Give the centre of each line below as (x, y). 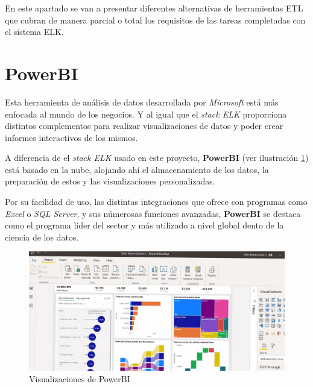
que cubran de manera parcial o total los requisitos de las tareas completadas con (155, 20)
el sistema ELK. (34, 32)
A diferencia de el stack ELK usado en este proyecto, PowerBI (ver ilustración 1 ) (157, 158)
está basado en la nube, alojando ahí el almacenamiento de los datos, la (137, 169)
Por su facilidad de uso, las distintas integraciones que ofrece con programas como (156, 202)
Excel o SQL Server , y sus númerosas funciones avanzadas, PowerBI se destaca (153, 213)
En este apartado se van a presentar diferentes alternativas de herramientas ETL (154, 8)
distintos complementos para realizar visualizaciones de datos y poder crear (144, 126)
